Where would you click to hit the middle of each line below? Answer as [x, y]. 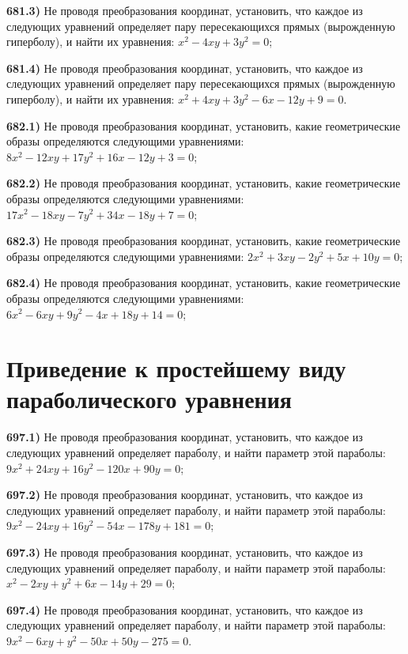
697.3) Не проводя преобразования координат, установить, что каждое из [185, 552]
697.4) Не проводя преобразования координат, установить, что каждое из [185, 609]
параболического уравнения [149, 399]
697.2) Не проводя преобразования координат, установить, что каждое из [185, 495]
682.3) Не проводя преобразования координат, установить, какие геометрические [204, 241]
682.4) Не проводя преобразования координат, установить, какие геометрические [204, 283]
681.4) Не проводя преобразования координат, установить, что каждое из [185, 68]
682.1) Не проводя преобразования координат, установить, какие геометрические [204, 125]
